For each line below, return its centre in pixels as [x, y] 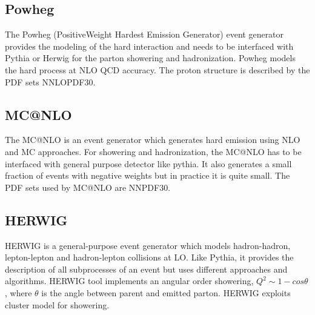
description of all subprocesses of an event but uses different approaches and [146, 269]
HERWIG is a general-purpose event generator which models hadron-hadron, [148, 245]
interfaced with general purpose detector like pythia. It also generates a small [148, 163]
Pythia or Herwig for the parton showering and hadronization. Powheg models [150, 58]
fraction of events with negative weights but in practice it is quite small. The [148, 175]
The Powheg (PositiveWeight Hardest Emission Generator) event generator [144, 34]
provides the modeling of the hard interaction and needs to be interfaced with [149, 46]
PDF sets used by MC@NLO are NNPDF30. [88, 187]
